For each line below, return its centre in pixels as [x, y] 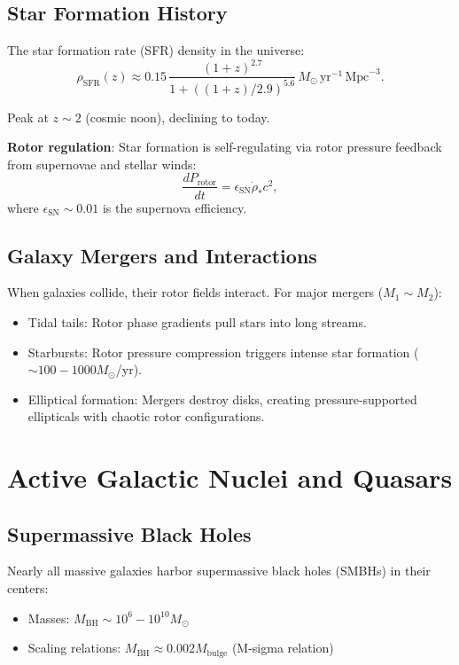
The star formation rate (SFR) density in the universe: [156, 50]
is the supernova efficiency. [175, 207]
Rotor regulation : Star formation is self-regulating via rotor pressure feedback [225, 147]
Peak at [28, 117]
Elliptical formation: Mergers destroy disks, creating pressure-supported [222, 399]
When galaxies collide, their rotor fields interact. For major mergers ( [195, 292]
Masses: [49, 618]
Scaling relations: [74, 648]
